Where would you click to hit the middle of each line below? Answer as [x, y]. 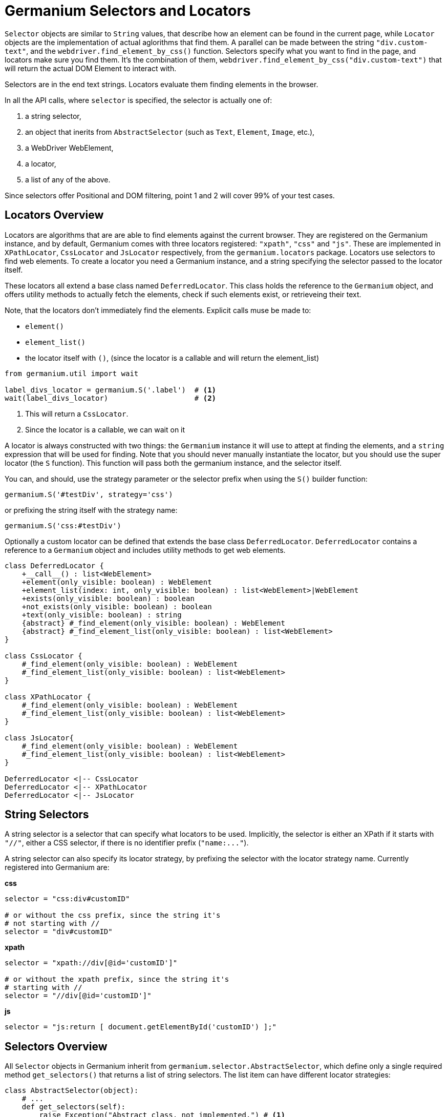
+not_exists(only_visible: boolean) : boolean [117, 606]
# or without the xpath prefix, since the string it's [117, 979]
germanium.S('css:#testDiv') [63, 525]
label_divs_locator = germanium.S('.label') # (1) [111, 390]
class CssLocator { [44, 656]
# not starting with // [52, 924]
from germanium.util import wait [72, 373]
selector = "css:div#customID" [67, 899]
